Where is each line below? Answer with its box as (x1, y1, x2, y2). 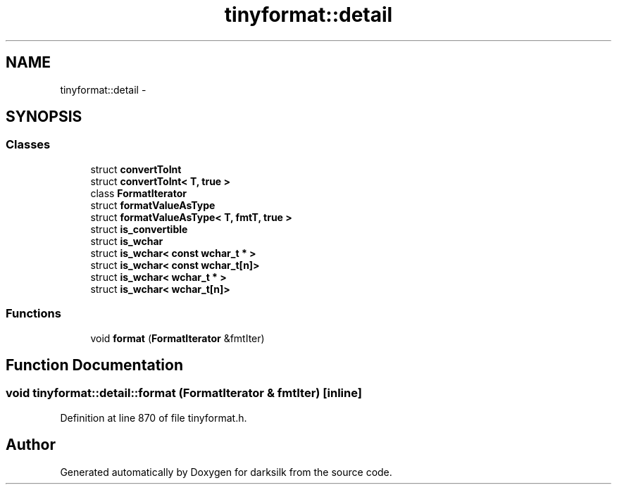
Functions (6, 306, 61, 321)
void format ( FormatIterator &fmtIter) (90, 332, 265, 344)
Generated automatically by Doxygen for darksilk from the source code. (60, 465, 392, 478)
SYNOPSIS (6, 108, 82, 126)
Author (6, 436, 56, 454)
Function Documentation (6, 356, 183, 374)
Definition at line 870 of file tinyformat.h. (60, 411, 247, 424)
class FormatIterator (90, 187, 187, 199)
